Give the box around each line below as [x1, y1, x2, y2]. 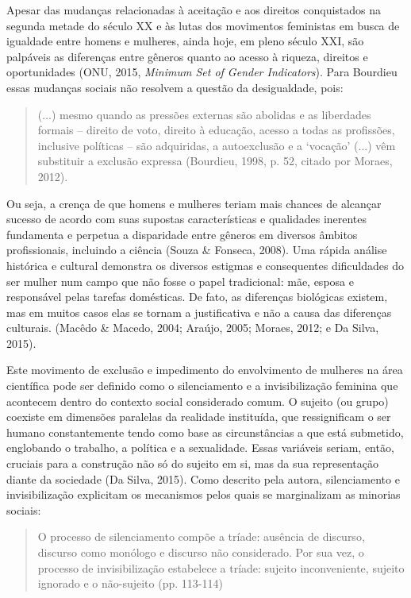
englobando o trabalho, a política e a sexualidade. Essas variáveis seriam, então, [6, 439, 394, 456]
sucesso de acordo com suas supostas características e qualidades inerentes [6, 210, 367, 227]
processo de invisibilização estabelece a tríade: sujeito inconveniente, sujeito [37, 559, 405, 576]
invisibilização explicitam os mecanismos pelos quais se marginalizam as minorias [6, 486, 401, 503]
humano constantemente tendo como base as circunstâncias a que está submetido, [6, 423, 404, 440]
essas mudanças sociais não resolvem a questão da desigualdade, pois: [6, 79, 344, 95]
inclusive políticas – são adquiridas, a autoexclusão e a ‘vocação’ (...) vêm [37, 137, 396, 153]
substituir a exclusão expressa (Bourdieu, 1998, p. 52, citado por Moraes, [37, 152, 393, 169]
